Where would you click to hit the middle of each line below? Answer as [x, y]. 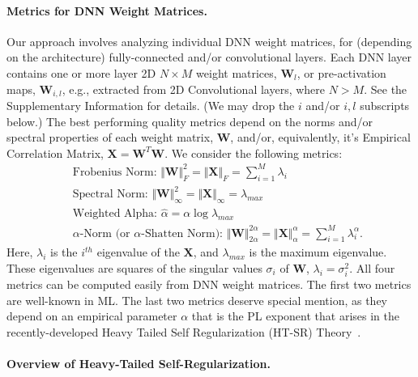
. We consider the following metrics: [254, 152]
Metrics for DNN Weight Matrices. [107, 10]
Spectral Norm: [110, 195]
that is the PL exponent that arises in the [295, 316]
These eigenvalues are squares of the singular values [134, 268]
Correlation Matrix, [55, 152]
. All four [372, 268]
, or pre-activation [341, 72]
